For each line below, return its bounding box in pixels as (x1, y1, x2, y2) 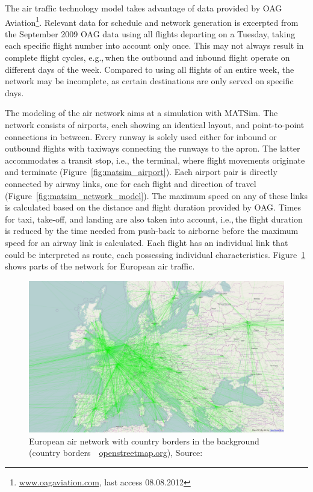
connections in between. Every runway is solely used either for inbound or (5, 130, 277, 143)
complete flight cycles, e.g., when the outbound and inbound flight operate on (5, 51, 290, 64)
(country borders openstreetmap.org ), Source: (29, 446, 203, 459)
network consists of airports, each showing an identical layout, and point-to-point (5, 118, 305, 131)
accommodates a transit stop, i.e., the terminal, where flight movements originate (5, 153, 305, 166)
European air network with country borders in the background (29, 434, 259, 447)
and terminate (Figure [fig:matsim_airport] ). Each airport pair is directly (5, 165, 277, 178)
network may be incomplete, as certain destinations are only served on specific (5, 75, 294, 87)
